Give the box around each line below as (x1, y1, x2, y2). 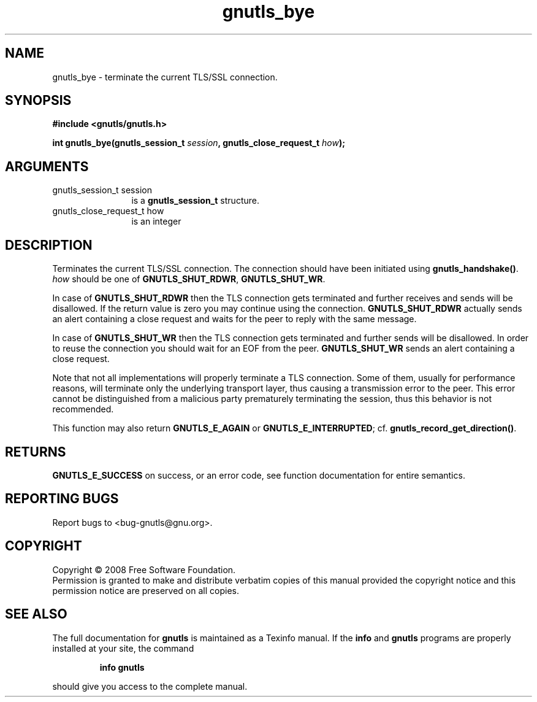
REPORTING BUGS (5, 491, 119, 507)
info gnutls (99, 661, 145, 673)
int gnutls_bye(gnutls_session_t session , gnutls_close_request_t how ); (52, 137, 346, 148)
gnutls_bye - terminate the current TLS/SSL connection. (52, 71, 278, 82)
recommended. (52, 404, 114, 415)
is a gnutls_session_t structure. (131, 195, 259, 206)
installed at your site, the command (52, 642, 194, 654)
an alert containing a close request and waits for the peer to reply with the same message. (52, 314, 417, 325)
